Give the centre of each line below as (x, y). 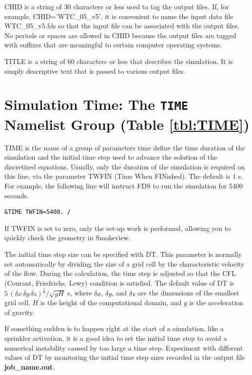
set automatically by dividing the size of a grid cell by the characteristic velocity (125, 263)
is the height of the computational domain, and (111, 302)
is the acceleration (216, 302)
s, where (80, 293)
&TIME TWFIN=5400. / (38, 212)
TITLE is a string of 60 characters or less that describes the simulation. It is (119, 61)
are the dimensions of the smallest (188, 293)
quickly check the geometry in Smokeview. (68, 238)
